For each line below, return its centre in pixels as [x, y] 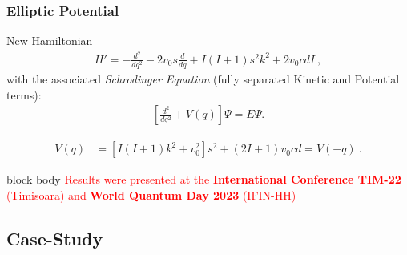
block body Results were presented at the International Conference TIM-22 [204, 179]
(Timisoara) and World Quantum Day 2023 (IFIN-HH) [151, 194]
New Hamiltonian [50, 40]
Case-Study [55, 238]
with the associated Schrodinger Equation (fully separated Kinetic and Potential [203, 79]
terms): [24, 94]
